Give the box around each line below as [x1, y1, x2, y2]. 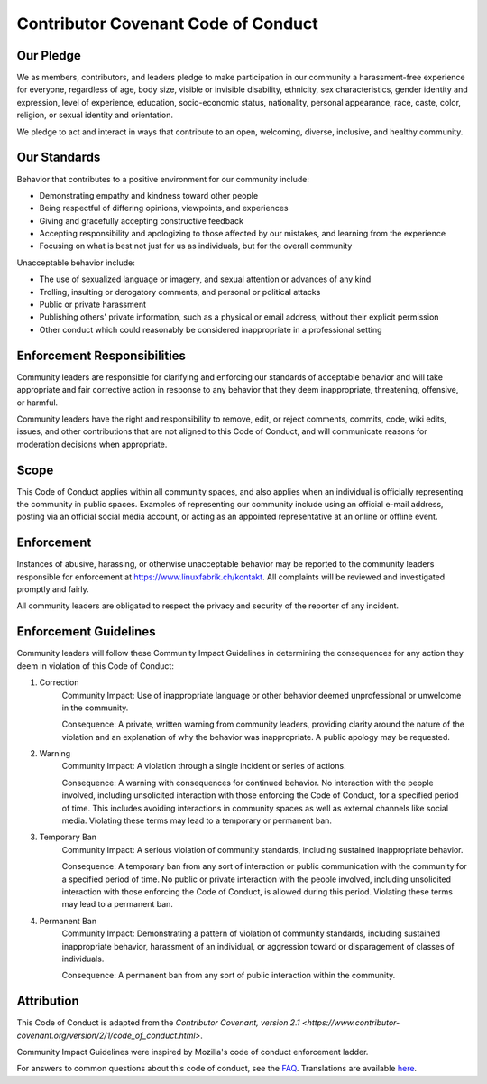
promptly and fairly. [16, 584, 89, 595]
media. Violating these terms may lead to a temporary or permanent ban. [61, 815, 333, 826]
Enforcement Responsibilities [16, 347, 187, 363]
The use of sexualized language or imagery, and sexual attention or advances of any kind [39, 273, 372, 284]
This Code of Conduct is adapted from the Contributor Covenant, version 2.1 [16, 1017, 300, 1028]
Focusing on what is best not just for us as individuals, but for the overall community [39, 240, 353, 252]
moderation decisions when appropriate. [16, 439, 168, 449]
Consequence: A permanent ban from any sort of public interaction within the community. [61, 970, 396, 981]
